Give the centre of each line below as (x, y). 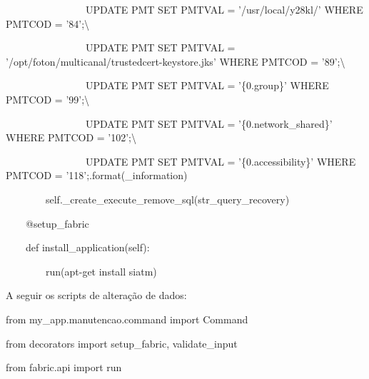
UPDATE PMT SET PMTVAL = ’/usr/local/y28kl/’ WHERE (224, 9)
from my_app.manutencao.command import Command (127, 319)
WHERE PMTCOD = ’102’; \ (71, 137)
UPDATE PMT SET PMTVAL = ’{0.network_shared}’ (209, 123)
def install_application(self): (87, 247)
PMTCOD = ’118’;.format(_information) (97, 175)
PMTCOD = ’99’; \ (48, 99)
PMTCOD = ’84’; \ (48, 23)
